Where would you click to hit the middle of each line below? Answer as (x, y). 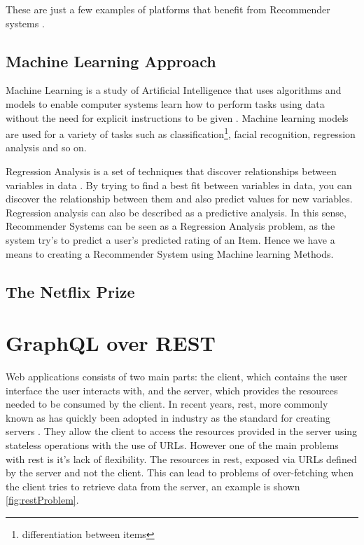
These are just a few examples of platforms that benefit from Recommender (168, 9)
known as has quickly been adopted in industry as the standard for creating (168, 417)
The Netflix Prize (70, 291)
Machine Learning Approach (111, 61)
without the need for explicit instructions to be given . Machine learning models (177, 117)
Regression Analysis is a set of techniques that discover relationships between (171, 171)
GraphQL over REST (111, 343)
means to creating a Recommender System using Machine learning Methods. (170, 253)
